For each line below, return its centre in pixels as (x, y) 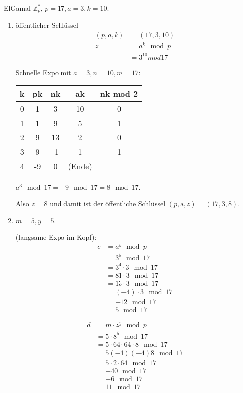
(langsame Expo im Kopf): (56, 237)
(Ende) (80, 166)
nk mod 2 (119, 94)
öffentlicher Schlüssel (47, 25)
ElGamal (17, 8)
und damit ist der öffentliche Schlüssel (108, 203)
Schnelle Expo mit (43, 72)
